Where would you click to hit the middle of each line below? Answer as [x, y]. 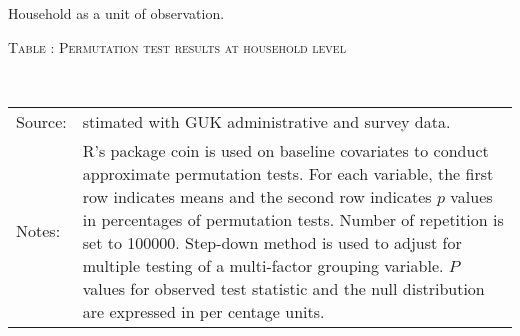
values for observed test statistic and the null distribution [283, 288]
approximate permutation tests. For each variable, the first [288, 173]
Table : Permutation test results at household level [177, 46]
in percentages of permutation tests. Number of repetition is [293, 219]
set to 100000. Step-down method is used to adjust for [272, 242]
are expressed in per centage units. [203, 311]
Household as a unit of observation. [116, 13]
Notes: [38, 231]
